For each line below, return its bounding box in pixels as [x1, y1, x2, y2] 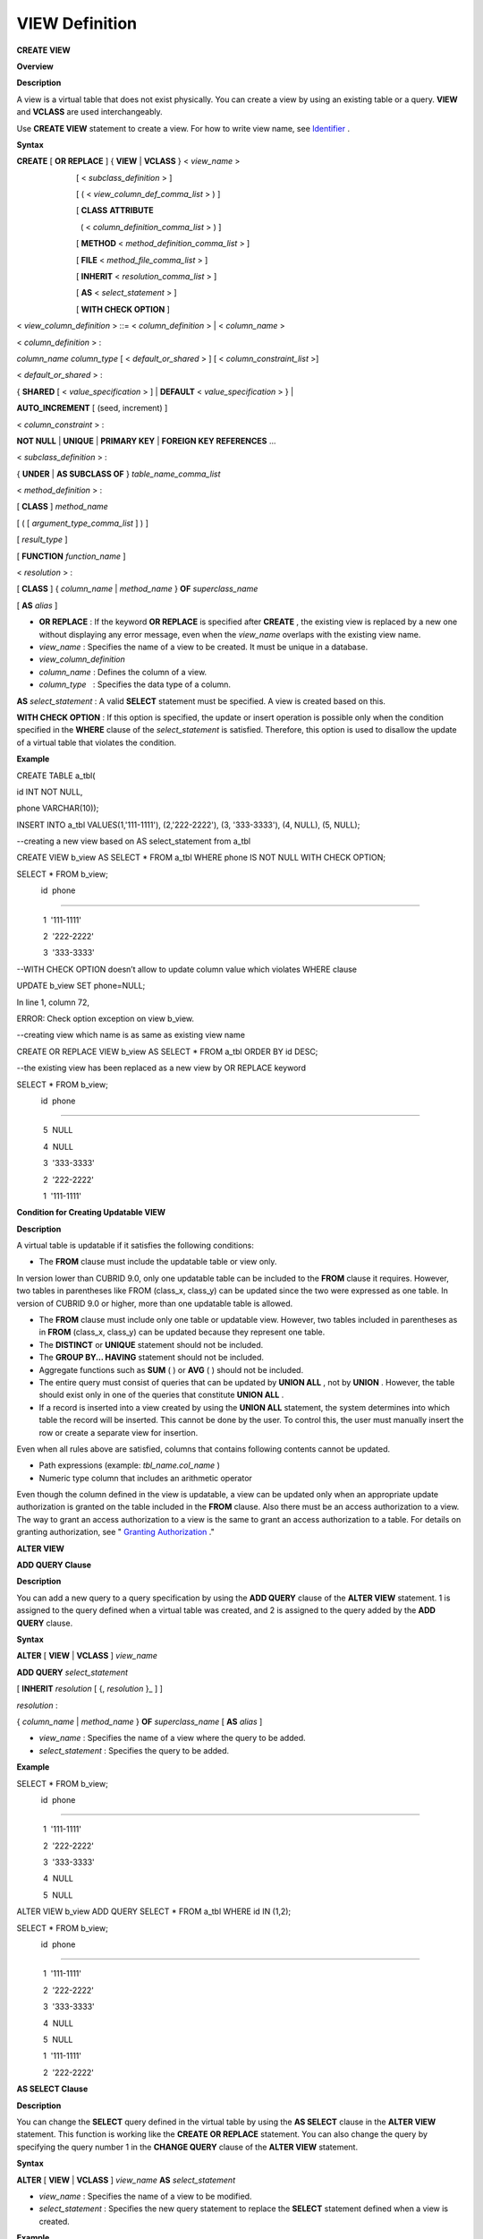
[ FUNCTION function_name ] [16, 551, 126, 562]
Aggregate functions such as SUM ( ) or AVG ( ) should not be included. [38, 1364, 304, 1375]
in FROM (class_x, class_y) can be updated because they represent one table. [38, 1326, 326, 1338]
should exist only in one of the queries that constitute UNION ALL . [38, 1389, 284, 1401]
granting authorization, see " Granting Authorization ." [16, 1527, 215, 1538]
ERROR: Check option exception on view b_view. [16, 1013, 195, 1024]
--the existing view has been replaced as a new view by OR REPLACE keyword [16, 1062, 306, 1074]
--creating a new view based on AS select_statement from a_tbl [16, 836, 250, 846]
